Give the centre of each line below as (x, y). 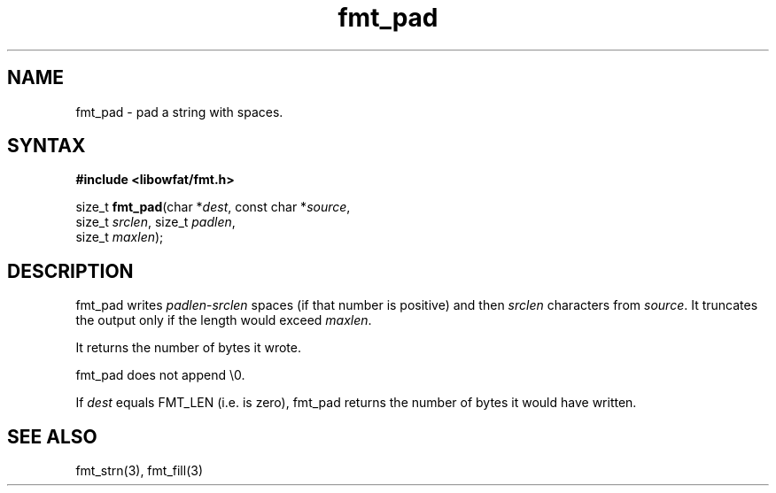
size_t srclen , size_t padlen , (155, 222)
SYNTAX (47, 146)
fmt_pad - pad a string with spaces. (179, 112)
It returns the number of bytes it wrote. (188, 348)
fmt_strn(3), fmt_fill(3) (139, 471)
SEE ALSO (52, 436)
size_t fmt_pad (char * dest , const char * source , (213, 207)
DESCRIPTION (70, 271)
